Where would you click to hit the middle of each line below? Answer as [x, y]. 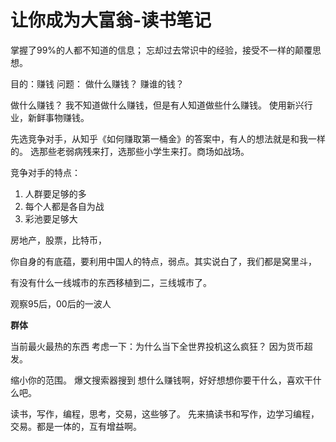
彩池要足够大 [51, 218]
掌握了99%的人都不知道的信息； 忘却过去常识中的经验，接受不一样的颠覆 [161, 50]
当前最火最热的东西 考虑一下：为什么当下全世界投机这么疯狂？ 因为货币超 [161, 346]
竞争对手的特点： [45, 172]
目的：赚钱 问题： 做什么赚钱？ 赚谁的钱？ [97, 83]
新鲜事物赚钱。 [58, 117]
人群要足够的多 [55, 193]
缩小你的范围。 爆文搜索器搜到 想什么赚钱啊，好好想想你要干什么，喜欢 [157, 380]
